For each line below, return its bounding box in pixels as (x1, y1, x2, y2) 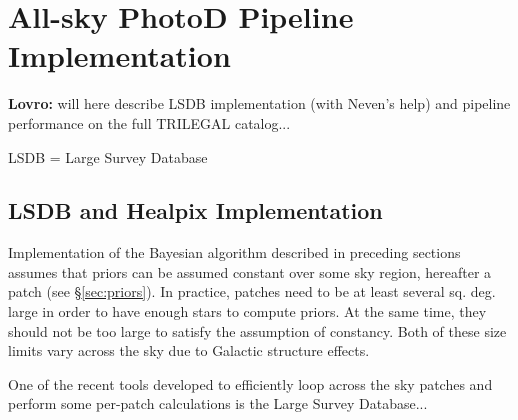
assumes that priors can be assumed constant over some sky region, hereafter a (8, 261, 492, 282)
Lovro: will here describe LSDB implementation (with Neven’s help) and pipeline (8, 93, 511, 114)
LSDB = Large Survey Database (8, 146, 208, 167)
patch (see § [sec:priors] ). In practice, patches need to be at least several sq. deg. (8, 281, 496, 302)
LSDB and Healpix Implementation (8, 195, 383, 226)
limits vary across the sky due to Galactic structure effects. (8, 340, 370, 361)
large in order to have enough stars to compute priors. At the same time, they (8, 301, 487, 322)
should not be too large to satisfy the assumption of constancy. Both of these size (8, 320, 507, 341)
